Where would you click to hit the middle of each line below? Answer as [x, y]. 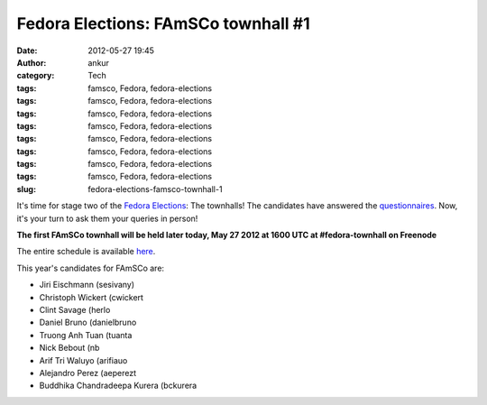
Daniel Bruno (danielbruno [88, 322]
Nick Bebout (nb [69, 348]
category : [36, 76]
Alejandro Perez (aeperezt [88, 373]
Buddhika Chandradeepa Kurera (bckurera [118, 386]
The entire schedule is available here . [86, 252]
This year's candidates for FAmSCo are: [91, 268]
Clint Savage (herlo [75, 309]
